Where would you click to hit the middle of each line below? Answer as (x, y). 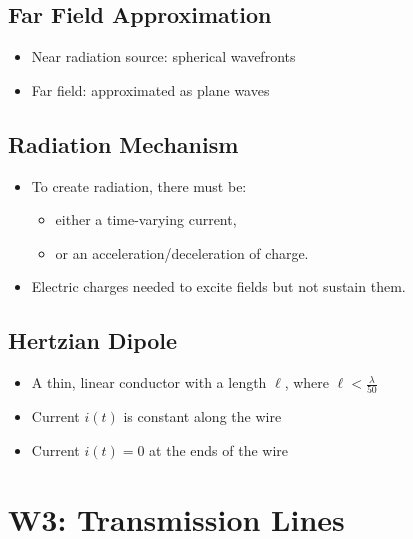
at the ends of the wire (219, 450)
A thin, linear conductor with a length (149, 382)
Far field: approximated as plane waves (150, 89)
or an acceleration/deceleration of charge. (182, 252)
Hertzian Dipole (93, 340)
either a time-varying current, (146, 219)
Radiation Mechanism (123, 143)
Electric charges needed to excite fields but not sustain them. (218, 286)
